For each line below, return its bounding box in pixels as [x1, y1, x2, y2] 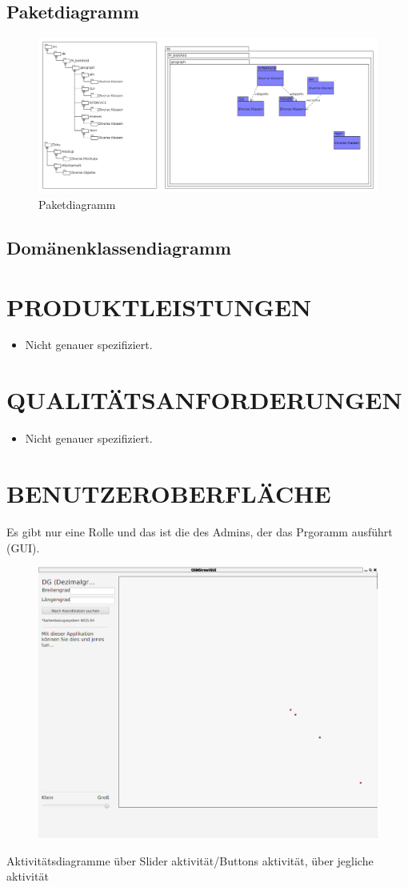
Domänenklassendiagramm [6, 235, 231, 259]
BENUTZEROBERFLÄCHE [6, 476, 331, 509]
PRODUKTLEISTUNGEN [6, 290, 312, 323]
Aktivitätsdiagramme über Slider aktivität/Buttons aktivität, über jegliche [6, 852, 374, 869]
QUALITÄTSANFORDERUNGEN [6, 383, 402, 416]
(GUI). [6, 539, 40, 556]
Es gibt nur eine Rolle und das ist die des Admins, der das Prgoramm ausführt [6, 523, 393, 540]
